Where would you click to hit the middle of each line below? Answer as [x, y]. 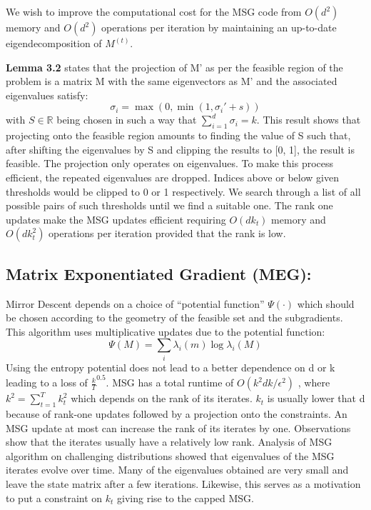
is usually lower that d [316, 398]
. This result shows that [309, 120]
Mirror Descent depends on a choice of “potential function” [135, 303]
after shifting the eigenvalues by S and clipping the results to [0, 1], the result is [181, 149]
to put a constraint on [54, 497]
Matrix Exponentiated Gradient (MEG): [159, 273]
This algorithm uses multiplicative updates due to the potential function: [166, 331]
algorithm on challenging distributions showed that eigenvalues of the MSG [170, 455]
